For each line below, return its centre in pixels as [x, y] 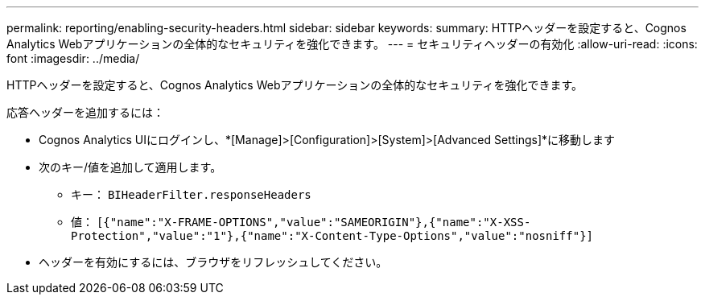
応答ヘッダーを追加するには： [85, 112]
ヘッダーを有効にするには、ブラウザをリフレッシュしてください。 [213, 262]
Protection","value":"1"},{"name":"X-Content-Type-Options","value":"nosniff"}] [332, 236]
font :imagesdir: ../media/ [73, 58]
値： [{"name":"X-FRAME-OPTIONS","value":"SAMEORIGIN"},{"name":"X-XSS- [301, 222]
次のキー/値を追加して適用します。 [130, 167]
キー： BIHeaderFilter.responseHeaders [191, 194]
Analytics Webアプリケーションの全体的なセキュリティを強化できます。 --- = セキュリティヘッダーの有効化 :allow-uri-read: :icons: [352, 44]
